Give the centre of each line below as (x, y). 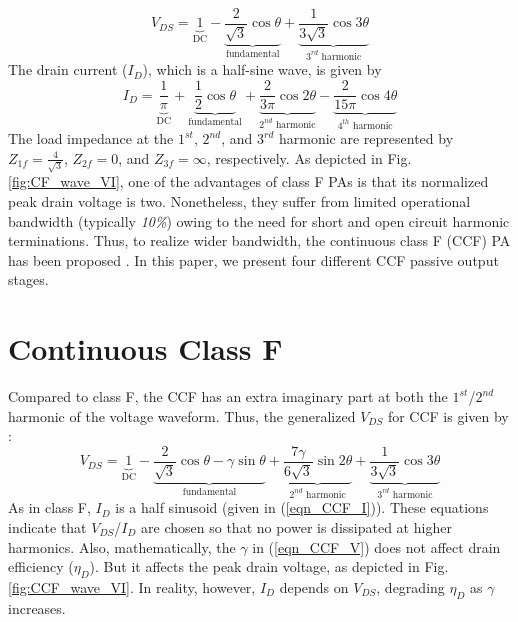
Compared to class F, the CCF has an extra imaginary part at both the (228, 396)
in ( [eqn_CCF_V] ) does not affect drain (376, 546)
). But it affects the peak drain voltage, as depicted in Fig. (269, 566)
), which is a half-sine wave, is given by (262, 69)
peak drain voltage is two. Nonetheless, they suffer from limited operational (239, 201)
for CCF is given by (448, 415)
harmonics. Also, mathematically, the (122, 546)
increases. (37, 607)
